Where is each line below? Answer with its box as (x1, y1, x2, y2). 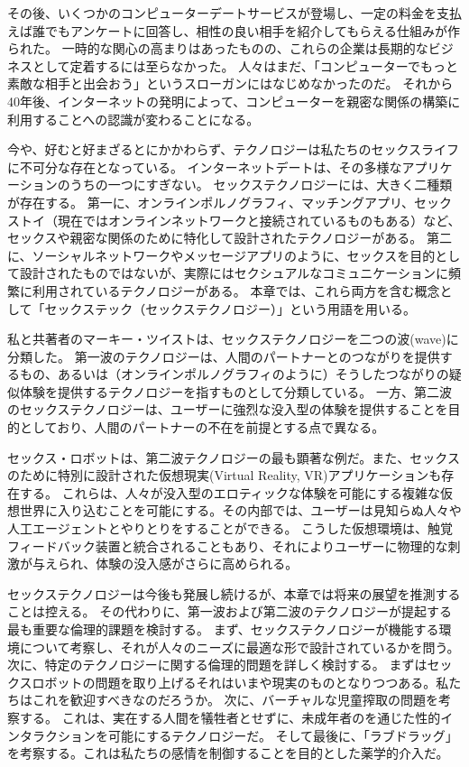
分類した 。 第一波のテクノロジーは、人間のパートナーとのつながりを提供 (7, 347, 440, 365)
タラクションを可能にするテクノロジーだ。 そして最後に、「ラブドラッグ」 (19, 725, 458, 744)
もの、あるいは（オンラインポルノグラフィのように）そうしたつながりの (19, 365, 449, 383)
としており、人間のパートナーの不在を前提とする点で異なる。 (19, 418, 385, 437)
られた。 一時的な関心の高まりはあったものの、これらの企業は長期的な (7, 39, 428, 58)
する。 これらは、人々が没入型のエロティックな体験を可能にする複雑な (19, 483, 440, 502)
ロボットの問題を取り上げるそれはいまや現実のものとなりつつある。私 (32, 672, 449, 691)
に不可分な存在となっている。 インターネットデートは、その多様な (7, 157, 402, 176)
